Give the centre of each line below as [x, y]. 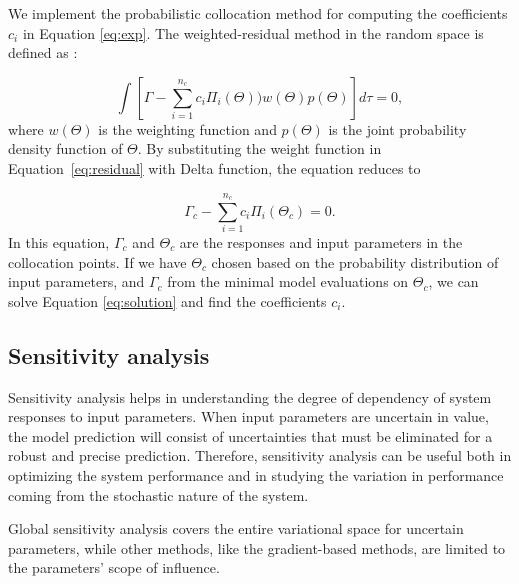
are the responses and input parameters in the [321, 241]
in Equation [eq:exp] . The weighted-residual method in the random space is [253, 32]
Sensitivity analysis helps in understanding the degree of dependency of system [250, 396]
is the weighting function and [187, 128]
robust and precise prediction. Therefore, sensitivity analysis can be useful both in [260, 455]
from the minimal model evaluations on [288, 281]
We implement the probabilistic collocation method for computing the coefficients [258, 13]
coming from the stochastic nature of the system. [158, 494]
